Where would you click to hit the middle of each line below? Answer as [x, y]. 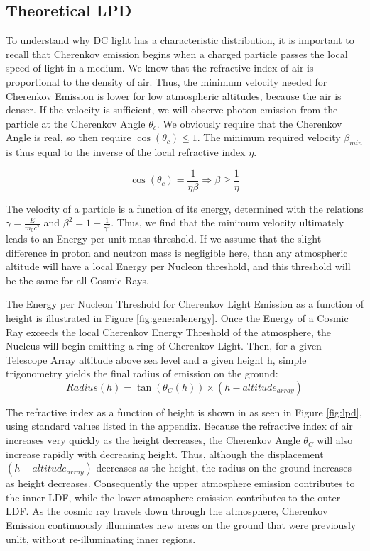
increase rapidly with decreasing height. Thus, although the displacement [165, 453]
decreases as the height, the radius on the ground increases [224, 468]
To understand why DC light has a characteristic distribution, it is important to [180, 40]
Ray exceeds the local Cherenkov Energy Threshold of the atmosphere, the [169, 332]
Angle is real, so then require [69, 137]
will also [335, 440]
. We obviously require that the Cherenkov [249, 123]
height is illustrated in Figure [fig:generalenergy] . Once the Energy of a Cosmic [177, 317]
